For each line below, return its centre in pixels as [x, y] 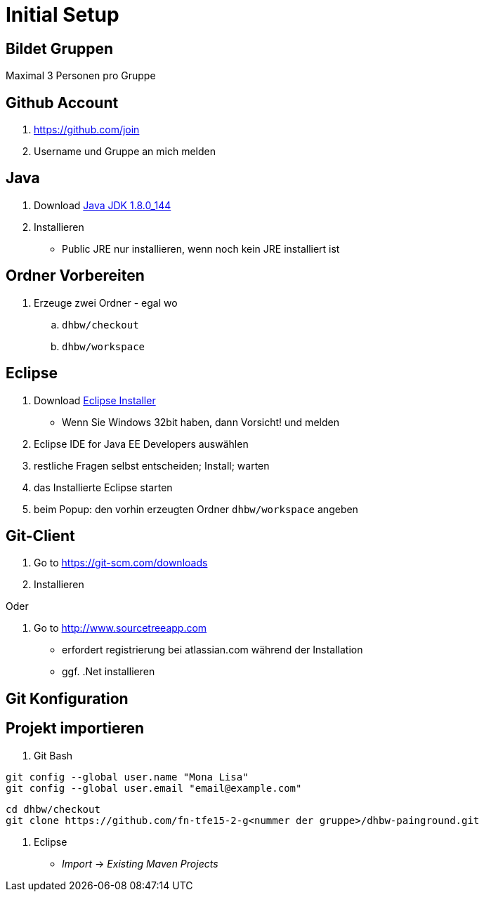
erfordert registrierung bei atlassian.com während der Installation [212, 650]
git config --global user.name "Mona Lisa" [127, 777]
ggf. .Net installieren [109, 672]
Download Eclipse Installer [95, 400]
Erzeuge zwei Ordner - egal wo [106, 303]
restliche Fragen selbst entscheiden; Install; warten [152, 465]
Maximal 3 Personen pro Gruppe [81, 76]
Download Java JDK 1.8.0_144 [103, 205]
